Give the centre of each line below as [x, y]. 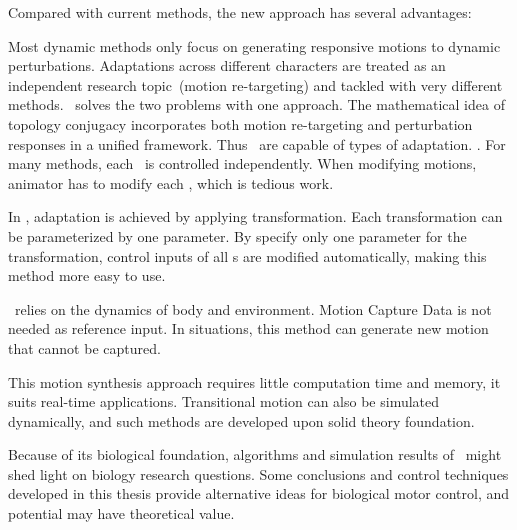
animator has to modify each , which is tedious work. [171, 182]
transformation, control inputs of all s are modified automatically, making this [247, 255]
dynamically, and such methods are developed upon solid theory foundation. [241, 420]
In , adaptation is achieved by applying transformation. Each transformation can [255, 216]
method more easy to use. [87, 275]
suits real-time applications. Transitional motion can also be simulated [224, 401]
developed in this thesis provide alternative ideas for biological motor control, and [259, 493]
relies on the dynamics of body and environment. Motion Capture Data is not [253, 308]
